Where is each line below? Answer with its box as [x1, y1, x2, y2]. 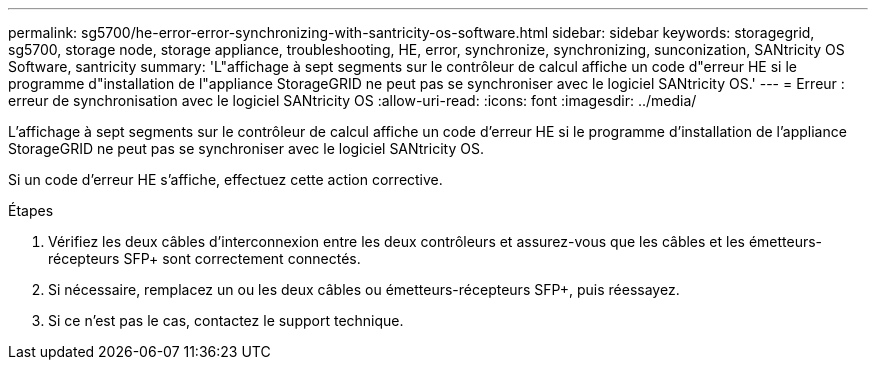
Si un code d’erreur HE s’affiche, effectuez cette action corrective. [8, 171, 443, 188]
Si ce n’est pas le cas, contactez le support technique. [48, 312, 404, 329]
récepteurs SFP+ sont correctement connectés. [48, 250, 361, 267]
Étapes [8, 202, 54, 219]
